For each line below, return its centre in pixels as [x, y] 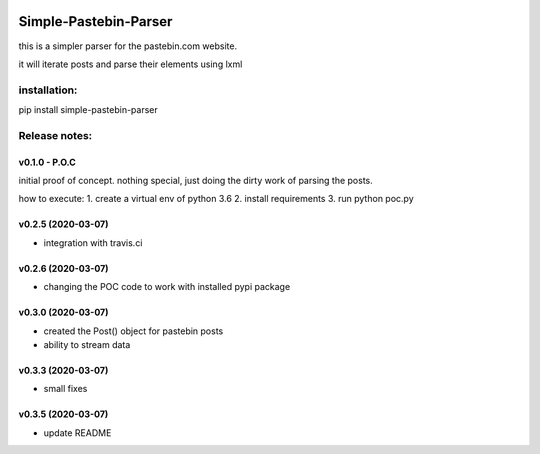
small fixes [65, 389]
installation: [48, 90]
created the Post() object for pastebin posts [133, 331]
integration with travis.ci [93, 242]
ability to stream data [87, 344]
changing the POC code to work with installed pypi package [167, 287]
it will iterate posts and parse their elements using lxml [130, 64]
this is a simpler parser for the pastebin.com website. [128, 46]
